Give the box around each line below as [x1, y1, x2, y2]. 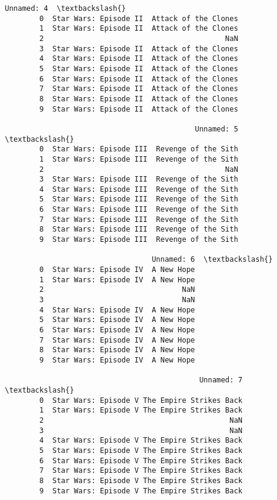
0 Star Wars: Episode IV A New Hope [39, 265, 195, 274]
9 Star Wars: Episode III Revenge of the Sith [39, 235, 238, 244]
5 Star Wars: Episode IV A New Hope [39, 315, 195, 324]
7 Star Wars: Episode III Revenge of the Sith [39, 215, 238, 224]
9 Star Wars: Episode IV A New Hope [39, 355, 195, 364]
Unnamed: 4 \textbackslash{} [5, 4, 126, 13]
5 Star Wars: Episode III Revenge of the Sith [39, 195, 238, 204]
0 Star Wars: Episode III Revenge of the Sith [39, 145, 238, 154]
